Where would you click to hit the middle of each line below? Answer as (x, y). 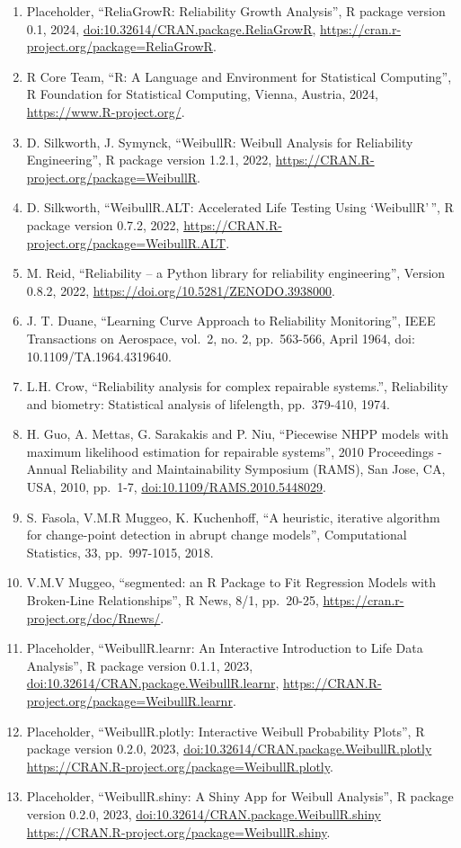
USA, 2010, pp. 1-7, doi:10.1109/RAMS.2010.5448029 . (176, 487)
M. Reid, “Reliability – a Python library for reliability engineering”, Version (236, 273)
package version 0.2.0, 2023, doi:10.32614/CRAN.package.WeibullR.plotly (229, 749)
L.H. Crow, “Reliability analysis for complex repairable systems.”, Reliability (237, 386)
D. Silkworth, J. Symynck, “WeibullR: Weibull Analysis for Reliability (220, 142)
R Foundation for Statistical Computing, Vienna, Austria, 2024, (202, 94)
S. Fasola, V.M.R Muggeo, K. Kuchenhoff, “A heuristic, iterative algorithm (233, 517)
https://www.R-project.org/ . (106, 111)
